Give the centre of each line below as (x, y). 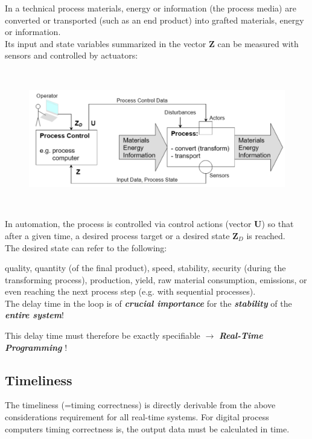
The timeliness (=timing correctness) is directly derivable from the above (140, 405)
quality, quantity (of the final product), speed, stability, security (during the (145, 268)
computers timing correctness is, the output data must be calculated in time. (147, 428)
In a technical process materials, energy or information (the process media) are (151, 8)
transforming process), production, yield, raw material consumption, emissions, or (156, 279)
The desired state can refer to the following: (86, 247)
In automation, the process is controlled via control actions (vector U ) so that (149, 224)
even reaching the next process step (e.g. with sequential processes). (130, 291)
